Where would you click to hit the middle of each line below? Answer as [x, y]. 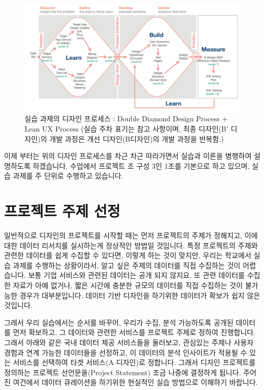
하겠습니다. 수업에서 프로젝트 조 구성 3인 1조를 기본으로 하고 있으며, [141, 165]
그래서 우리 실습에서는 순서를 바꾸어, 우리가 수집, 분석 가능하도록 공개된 [119, 322]
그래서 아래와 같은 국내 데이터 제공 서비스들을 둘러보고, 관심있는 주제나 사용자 [129, 342]
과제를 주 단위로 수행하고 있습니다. [68, 176]
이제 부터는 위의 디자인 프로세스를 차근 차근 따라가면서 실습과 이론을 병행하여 [128, 156]
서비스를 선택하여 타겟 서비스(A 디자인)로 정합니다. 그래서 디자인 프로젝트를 [134, 362]
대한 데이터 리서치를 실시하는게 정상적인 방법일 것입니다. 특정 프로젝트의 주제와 [131, 245]
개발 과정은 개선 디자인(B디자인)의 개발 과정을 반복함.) [137, 138]
